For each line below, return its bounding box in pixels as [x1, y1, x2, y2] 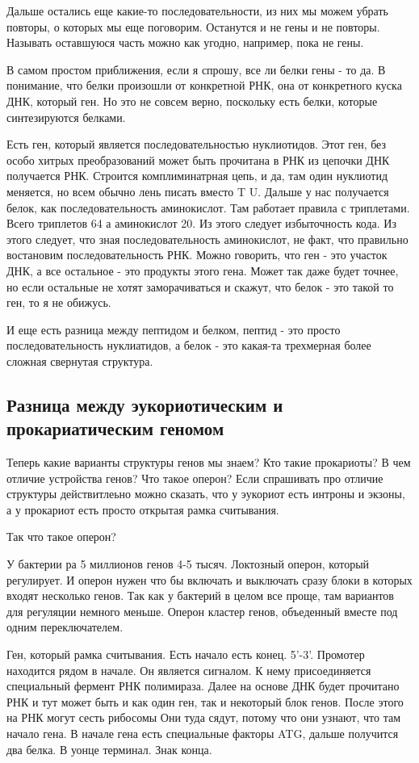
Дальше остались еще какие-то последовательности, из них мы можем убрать [6, 2, 388, 19]
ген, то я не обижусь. [6, 294, 111, 311]
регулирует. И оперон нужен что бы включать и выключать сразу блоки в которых [6, 571, 413, 588]
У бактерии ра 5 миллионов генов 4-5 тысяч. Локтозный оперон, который [6, 555, 370, 572]
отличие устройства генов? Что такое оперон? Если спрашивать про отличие [6, 469, 383, 486]
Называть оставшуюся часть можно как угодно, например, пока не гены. [6, 34, 364, 51]
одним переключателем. [6, 618, 124, 635]
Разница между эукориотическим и [6, 392, 283, 417]
